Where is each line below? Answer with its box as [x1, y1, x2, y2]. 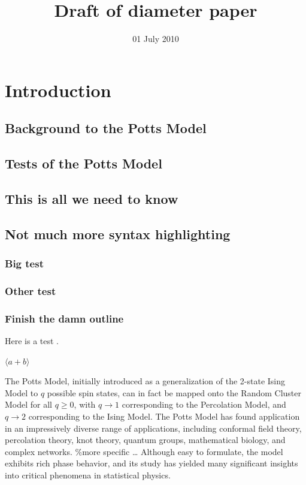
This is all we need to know [5, 189, 178, 207]
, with [74, 398, 96, 411]
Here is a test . [5, 334, 59, 347]
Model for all [5, 398, 53, 411]
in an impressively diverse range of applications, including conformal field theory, [5, 421, 302, 434]
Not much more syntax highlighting [5, 224, 231, 243]
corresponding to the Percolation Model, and [122, 398, 286, 411]
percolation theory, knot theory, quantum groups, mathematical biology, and [5, 433, 286, 446]
